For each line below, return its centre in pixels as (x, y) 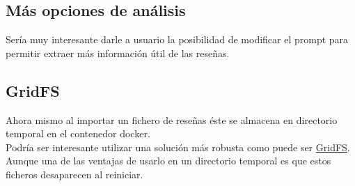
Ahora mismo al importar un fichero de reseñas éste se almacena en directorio (172, 119)
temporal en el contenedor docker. (78, 133)
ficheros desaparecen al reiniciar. (74, 174)
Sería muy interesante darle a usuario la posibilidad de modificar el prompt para (177, 39)
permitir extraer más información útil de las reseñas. (118, 53)
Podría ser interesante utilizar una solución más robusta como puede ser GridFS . (178, 147)
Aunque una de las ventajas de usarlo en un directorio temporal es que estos (168, 161)
